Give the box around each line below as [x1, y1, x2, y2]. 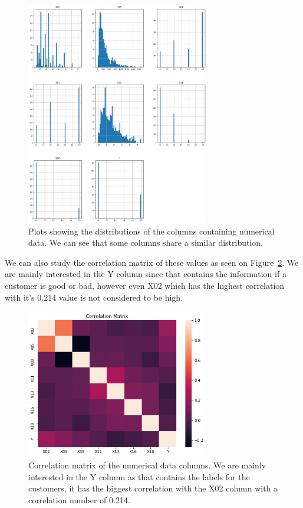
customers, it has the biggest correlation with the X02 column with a [28, 482, 278, 494]
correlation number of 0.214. [28, 493, 130, 506]
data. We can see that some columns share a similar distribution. [28, 236, 264, 249]
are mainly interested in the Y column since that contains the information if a [5, 268, 286, 280]
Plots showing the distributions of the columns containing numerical [28, 224, 275, 237]
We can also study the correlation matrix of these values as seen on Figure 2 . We [5, 256, 299, 268]
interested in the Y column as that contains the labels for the [28, 470, 250, 483]
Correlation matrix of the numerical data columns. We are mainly [28, 459, 266, 471]
